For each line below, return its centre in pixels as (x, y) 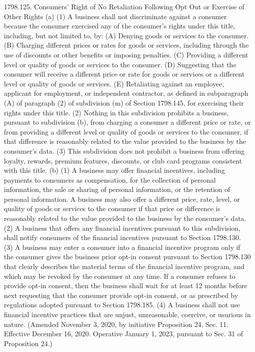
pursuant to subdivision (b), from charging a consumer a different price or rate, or (127, 122)
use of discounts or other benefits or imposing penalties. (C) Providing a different (126, 54)
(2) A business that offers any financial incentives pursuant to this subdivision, (122, 228)
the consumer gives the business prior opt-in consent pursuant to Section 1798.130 (127, 257)
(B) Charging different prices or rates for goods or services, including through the (127, 45)
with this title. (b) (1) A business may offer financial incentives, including (115, 170)
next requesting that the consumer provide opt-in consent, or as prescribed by (121, 295)
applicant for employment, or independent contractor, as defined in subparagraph (126, 93)
